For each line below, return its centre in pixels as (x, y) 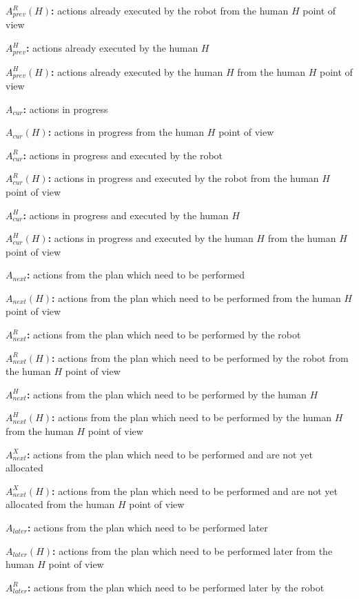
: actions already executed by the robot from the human (170, 10)
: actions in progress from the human (126, 132)
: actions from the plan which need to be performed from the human (196, 297)
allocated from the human (60, 504)
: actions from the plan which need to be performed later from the (193, 550)
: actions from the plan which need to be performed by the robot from (200, 357)
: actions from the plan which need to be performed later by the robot (176, 587)
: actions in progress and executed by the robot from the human (183, 178)
